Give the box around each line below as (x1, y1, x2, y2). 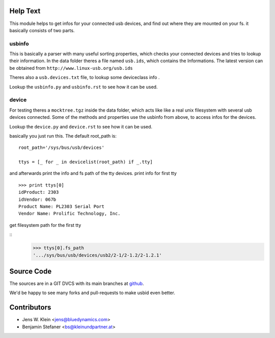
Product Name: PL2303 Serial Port (18, 204, 104, 210)
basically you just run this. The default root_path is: (9, 133, 117, 139)
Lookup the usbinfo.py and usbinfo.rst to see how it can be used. (9, 84, 158, 90)
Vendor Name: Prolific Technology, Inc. (18, 211, 121, 217)
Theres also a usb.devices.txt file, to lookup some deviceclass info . (9, 74, 160, 81)
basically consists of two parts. (9, 27, 75, 33)
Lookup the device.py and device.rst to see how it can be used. (9, 123, 153, 129)
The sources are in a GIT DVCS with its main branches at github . (9, 280, 144, 287)
